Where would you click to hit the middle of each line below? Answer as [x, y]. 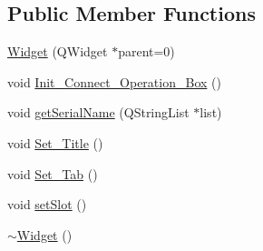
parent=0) [146, 51]
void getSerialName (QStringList [98, 112]
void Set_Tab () [53, 173]
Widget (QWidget [58, 51]
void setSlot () [47, 204]
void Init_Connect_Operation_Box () [114, 81]
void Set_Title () [55, 142]
